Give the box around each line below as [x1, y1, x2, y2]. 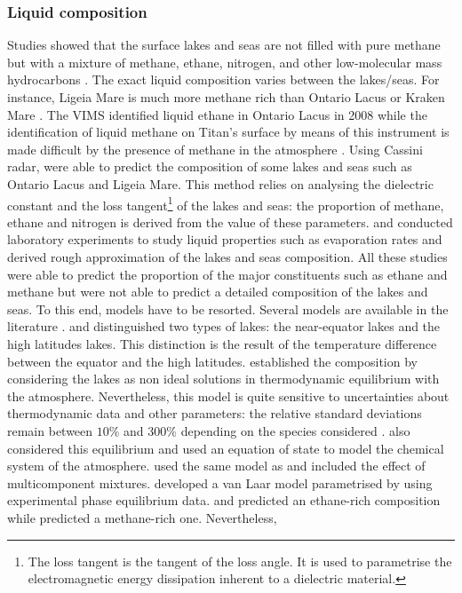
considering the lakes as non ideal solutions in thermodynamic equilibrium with [7, 369, 440, 388]
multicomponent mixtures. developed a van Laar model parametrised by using [7, 473, 433, 492]
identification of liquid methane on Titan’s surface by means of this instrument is [7, 123, 450, 141]
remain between [7, 421, 93, 439]
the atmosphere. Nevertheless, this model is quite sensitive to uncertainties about [7, 386, 450, 405]
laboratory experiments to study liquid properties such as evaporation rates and [7, 230, 442, 249]
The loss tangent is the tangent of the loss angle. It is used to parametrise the [28, 551, 452, 570]
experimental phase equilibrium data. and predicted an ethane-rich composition [7, 491, 441, 510]
